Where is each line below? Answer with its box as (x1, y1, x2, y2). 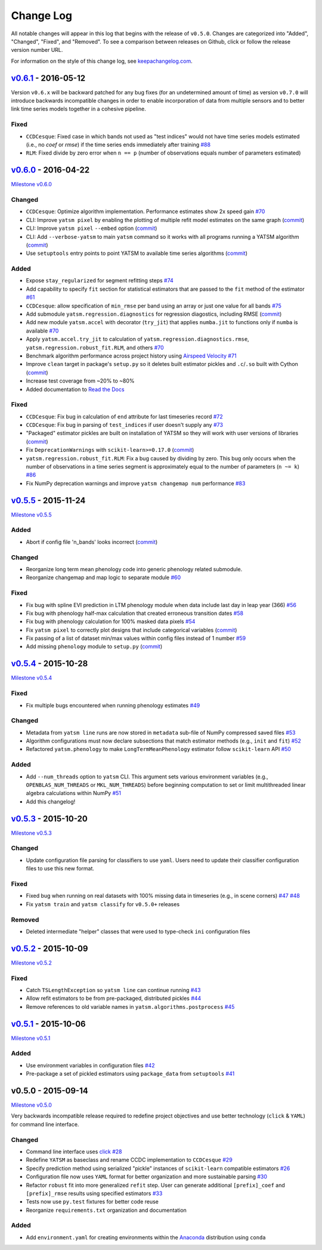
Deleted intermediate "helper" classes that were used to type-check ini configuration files (26, 928, 250, 935)
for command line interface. (11, 1120, 79, 1128)
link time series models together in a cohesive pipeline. (11, 105, 146, 113)
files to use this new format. (26, 865, 95, 872)
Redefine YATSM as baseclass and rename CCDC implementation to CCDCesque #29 (26, 1156, 233, 1163)
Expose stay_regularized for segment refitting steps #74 (26, 277, 174, 284)
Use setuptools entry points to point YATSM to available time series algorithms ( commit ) (26, 250, 247, 257)
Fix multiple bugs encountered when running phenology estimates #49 (26, 701, 200, 709)
